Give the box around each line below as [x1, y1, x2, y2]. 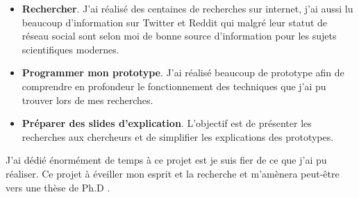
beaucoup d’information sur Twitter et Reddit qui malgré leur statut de [22, 15, 328, 29]
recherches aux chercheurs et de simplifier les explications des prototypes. [22, 129, 334, 144]
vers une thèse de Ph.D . [6, 180, 110, 194]
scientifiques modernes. [22, 42, 119, 56]
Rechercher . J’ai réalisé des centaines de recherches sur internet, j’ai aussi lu [22, 1, 353, 15]
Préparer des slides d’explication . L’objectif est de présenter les [22, 116, 312, 130]
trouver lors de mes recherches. [22, 92, 153, 107]
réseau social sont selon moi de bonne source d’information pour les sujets [22, 28, 337, 43]
